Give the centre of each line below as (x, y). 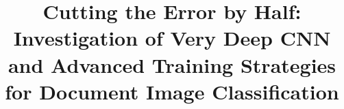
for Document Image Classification (172, 91)
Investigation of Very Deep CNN (172, 38)
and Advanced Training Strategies (172, 64)
